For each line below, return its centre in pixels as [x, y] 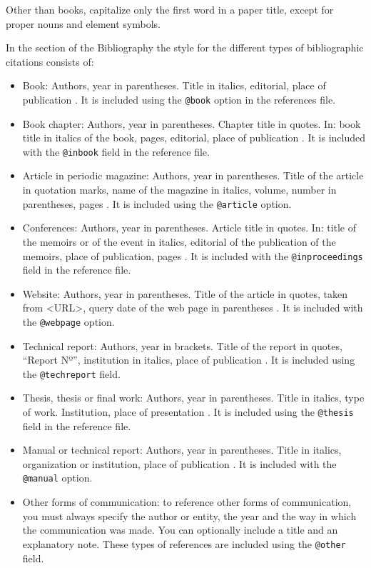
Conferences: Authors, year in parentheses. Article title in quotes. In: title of [189, 228]
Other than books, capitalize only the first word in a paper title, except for [170, 9]
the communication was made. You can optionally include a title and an [180, 530]
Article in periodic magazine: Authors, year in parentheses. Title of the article [193, 175]
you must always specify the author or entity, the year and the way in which [189, 515]
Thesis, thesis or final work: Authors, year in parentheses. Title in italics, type [193, 398]
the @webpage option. [68, 321]
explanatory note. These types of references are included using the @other [184, 543]
